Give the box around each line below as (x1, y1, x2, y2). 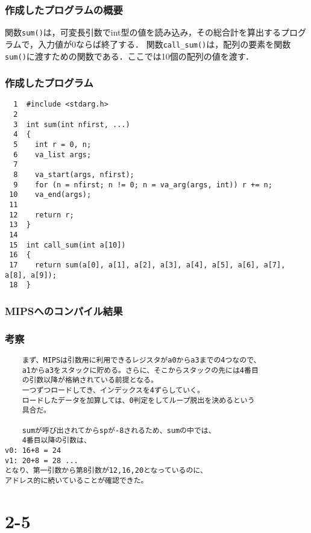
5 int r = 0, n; (13, 140, 92, 149)
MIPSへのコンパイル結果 (5, 303, 123, 318)
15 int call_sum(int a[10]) (9, 240, 126, 249)
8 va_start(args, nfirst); (13, 170, 134, 179)
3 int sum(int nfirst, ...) (13, 120, 130, 129)
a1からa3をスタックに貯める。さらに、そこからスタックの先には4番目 (22, 366, 259, 375)
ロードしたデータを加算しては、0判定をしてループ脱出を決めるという (22, 396, 255, 405)
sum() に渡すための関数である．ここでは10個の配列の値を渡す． (5, 49, 254, 62)
